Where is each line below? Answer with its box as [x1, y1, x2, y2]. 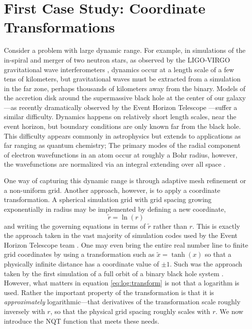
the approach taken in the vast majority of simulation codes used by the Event [4, 230, 238, 240]
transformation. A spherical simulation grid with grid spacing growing [4, 194, 212, 204]
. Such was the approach [170, 259, 242, 268]
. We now [215, 306, 243, 316]
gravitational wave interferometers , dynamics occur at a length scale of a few [4, 64, 234, 74]
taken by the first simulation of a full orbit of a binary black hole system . [4, 268, 224, 278]
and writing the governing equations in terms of [4, 220, 146, 231]
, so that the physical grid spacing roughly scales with [50, 306, 210, 316]
